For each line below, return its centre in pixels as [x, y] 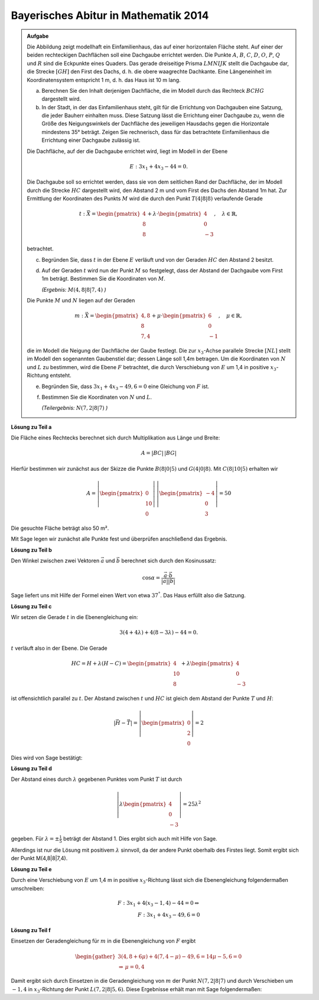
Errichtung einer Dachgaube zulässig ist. [91, 140]
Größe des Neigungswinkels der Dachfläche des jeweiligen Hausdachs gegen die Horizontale [155, 123]
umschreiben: [27, 888]
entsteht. [61, 376]
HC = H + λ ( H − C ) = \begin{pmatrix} [121, 663]
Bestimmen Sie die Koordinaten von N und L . [97, 397]
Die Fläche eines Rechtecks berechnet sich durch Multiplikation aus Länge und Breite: [115, 438]
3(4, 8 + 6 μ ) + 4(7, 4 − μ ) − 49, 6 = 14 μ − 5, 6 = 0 [180, 956]
